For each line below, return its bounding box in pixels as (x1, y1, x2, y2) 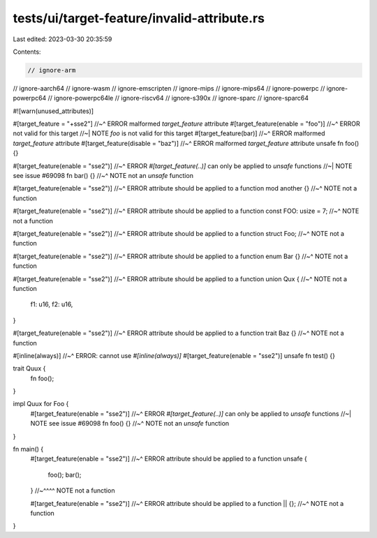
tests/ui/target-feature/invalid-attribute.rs (13, 10, 265, 26)
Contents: (13, 47, 41, 56)
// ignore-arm (27, 66, 76, 74)
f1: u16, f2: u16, (30, 300, 73, 308)
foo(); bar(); (47, 470, 82, 479)
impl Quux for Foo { (13, 400, 69, 408)
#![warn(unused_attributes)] (13, 107, 94, 115)
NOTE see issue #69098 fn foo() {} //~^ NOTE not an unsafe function (30, 419, 230, 428)
